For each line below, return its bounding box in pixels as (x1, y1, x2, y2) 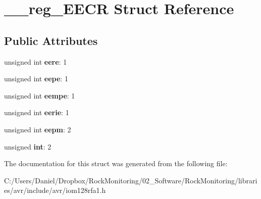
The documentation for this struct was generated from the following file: (4, 158, 228, 169)
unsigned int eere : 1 (4, 56, 67, 67)
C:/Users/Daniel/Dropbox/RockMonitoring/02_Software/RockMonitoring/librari (4, 175, 257, 185)
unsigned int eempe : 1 (4, 90, 75, 101)
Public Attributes (4, 32, 98, 48)
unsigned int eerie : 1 (4, 107, 69, 118)
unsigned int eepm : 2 (4, 124, 71, 134)
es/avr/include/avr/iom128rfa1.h (4, 185, 106, 195)
